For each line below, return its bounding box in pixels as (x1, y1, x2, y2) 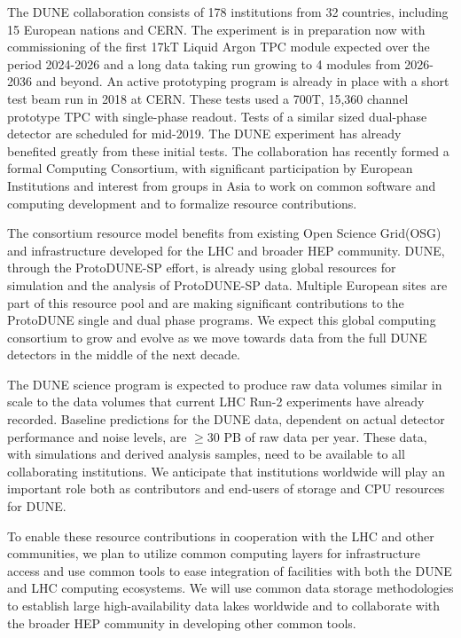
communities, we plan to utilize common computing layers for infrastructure (7, 544, 420, 563)
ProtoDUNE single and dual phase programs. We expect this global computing (7, 311, 436, 329)
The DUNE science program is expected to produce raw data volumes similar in (7, 374, 442, 393)
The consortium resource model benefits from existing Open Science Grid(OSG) (7, 224, 441, 242)
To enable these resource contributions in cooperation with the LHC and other (7, 526, 434, 545)
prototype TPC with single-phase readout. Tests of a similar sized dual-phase (7, 106, 427, 125)
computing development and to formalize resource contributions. (7, 193, 357, 212)
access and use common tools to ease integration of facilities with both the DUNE (7, 561, 452, 579)
